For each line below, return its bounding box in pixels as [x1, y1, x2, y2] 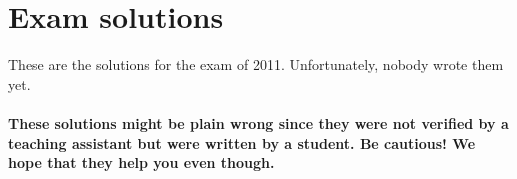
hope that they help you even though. [8, 152, 275, 173]
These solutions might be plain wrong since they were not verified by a [8, 112, 509, 133]
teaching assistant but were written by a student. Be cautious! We [8, 132, 476, 153]
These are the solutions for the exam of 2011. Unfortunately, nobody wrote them [8, 54, 504, 75]
